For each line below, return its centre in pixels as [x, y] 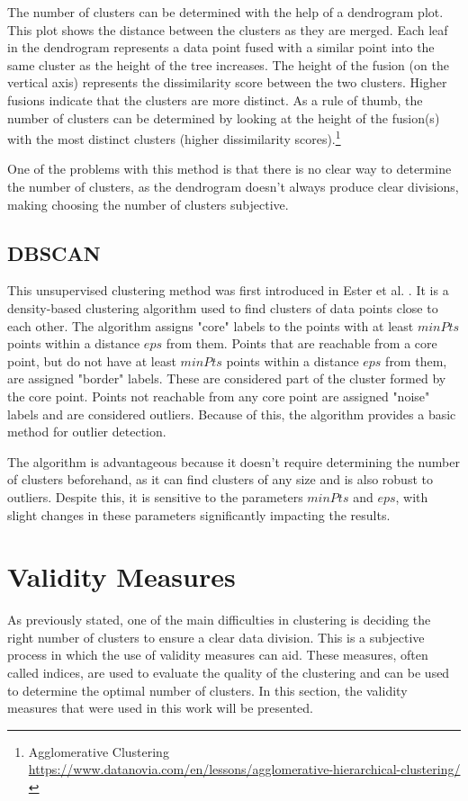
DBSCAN [54, 252]
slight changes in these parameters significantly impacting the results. [199, 514]
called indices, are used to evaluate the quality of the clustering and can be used [229, 673]
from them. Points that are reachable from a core [301, 343]
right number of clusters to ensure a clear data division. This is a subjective [216, 637]
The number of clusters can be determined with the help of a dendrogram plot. [225, 12]
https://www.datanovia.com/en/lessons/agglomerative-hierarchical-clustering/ [244, 769]
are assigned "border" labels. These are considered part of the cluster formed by [227, 378]
